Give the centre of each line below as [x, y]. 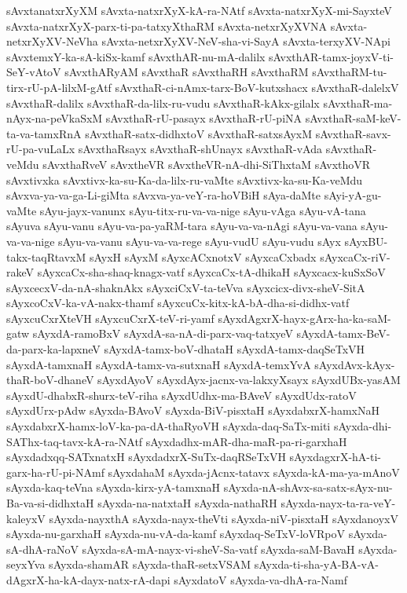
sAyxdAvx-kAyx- [355, 364]
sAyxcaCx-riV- [355, 256]
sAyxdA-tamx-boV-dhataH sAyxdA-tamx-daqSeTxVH [235, 349]
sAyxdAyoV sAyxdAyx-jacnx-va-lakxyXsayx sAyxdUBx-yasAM [249, 380]
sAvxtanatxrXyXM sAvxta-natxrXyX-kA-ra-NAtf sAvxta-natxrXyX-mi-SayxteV [199, 10]
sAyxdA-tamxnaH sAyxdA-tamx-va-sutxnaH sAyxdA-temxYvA [159, 364]
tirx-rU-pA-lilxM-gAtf [59, 87]
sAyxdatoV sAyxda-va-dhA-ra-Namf [260, 579]
